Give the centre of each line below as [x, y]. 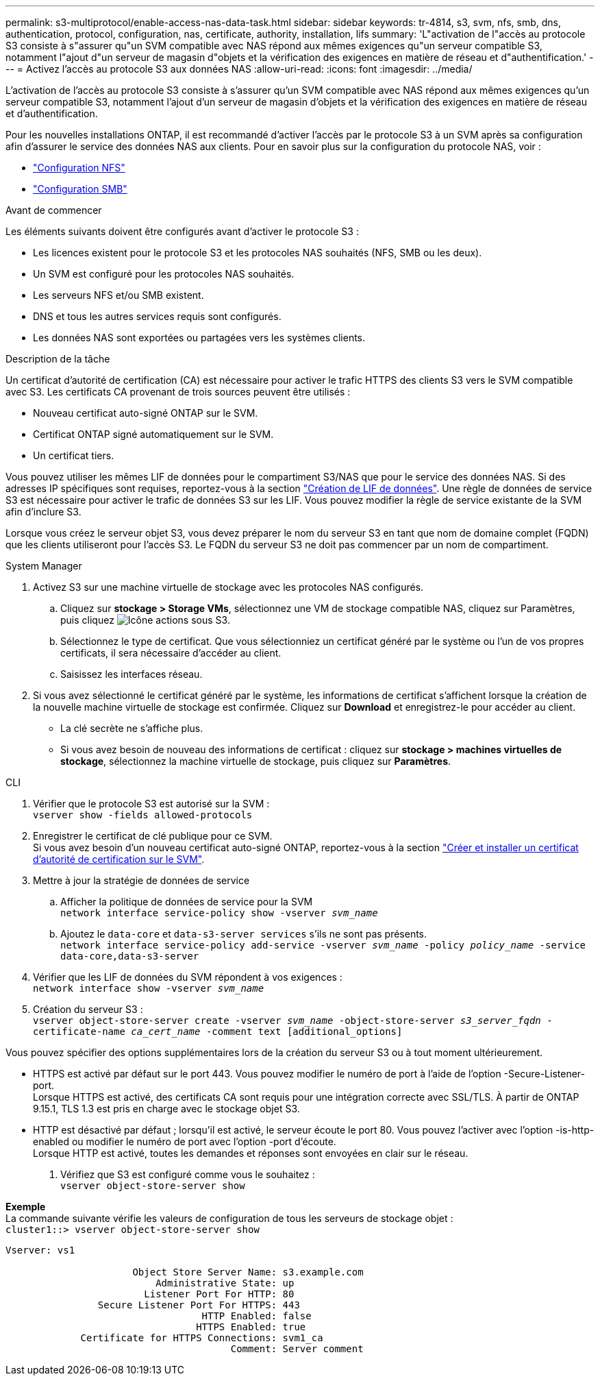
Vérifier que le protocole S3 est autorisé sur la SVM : [151, 804]
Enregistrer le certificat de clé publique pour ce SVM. [153, 836]
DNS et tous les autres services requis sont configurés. [157, 316]
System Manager [44, 566]
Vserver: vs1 [40, 1250]
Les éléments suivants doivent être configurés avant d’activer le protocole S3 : [182, 231]
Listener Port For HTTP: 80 [219, 1294]
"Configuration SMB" [80, 189]
